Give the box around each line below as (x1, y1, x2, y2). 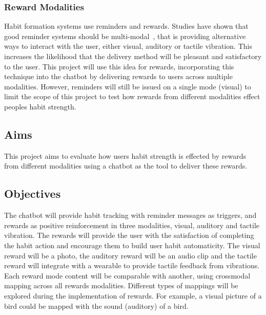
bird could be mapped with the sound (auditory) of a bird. (4, 300, 189, 311)
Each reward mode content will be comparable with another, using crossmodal (4, 270, 251, 281)
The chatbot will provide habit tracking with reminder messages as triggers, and (4, 210, 257, 220)
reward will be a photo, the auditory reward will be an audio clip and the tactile (4, 250, 257, 261)
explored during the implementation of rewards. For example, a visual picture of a (4, 290, 262, 301)
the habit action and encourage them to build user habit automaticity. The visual (4, 239, 260, 250)
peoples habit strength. (4, 101, 76, 112)
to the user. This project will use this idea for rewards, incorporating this (4, 61, 234, 71)
